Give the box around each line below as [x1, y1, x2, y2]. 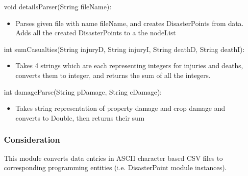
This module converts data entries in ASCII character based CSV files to [4, 152, 223, 163]
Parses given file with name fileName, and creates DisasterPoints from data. [15, 18, 244, 28]
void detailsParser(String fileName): [4, 1, 112, 11]
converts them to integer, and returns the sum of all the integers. [15, 70, 211, 80]
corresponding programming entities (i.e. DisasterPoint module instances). [4, 162, 227, 173]
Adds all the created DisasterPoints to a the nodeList [15, 27, 176, 38]
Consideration [4, 133, 60, 146]
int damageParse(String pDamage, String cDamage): [4, 86, 162, 97]
